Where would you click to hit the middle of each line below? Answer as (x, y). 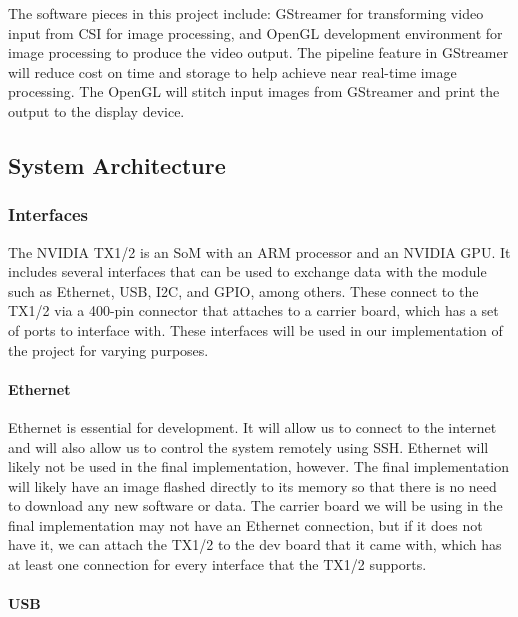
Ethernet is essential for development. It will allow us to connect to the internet (252, 426)
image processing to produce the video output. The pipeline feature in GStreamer (258, 52)
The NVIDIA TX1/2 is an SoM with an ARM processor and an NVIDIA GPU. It (259, 251)
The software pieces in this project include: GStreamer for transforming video (246, 13)
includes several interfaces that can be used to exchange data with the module (247, 271)
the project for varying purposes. (108, 349)
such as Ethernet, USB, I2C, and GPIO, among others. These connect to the (243, 290)
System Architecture (117, 164)
